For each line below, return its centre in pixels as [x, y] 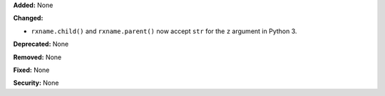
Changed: [28, 18]
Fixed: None [31, 70]
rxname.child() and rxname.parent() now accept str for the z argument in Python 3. [164, 31]
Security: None [36, 83]
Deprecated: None [41, 44]
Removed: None [37, 57]
